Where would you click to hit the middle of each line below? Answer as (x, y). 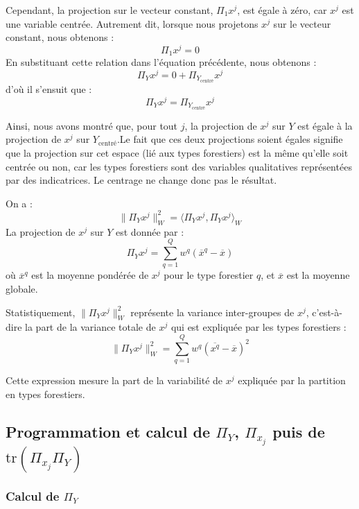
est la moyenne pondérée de (90, 275)
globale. (22, 289)
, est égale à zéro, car (282, 10)
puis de (299, 431)
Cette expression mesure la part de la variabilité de (114, 380)
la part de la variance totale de (90, 327)
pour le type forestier (209, 275)
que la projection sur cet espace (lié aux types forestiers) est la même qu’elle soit (177, 153)
